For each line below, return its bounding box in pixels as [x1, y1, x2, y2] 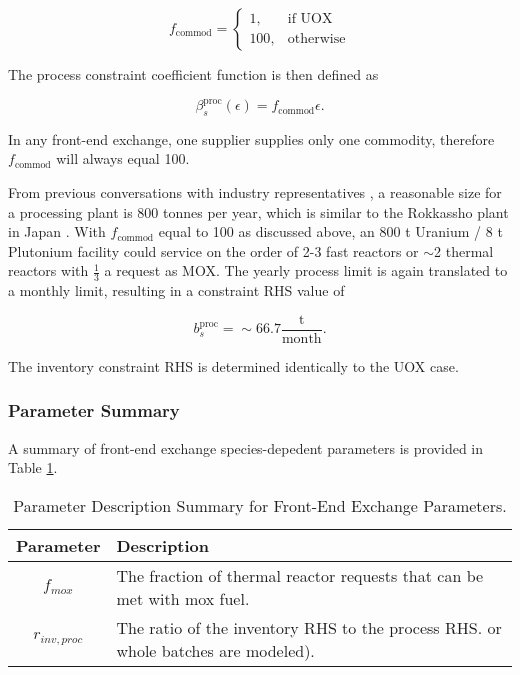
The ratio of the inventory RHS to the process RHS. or [116, 615, 502, 639]
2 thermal [434, 240, 494, 261]
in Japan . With [8, 221, 106, 242]
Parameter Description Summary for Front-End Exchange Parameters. [13, 493, 507, 517]
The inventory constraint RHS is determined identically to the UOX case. [8, 355, 459, 376]
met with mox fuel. [116, 586, 250, 610]
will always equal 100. [56, 148, 190, 169]
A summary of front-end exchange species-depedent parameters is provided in [8, 437, 484, 458]
